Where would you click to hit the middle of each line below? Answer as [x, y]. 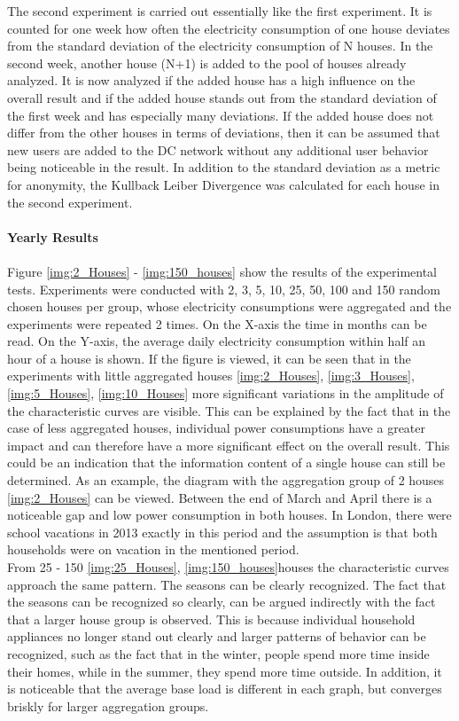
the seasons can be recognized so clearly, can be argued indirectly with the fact [222, 602]
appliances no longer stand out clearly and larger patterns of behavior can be [217, 636]
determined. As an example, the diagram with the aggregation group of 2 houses [226, 480]
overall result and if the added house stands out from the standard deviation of [222, 97]
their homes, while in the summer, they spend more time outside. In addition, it [225, 671]
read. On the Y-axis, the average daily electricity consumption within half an [217, 341]
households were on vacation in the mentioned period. [153, 549]
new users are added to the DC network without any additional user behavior [218, 149]
